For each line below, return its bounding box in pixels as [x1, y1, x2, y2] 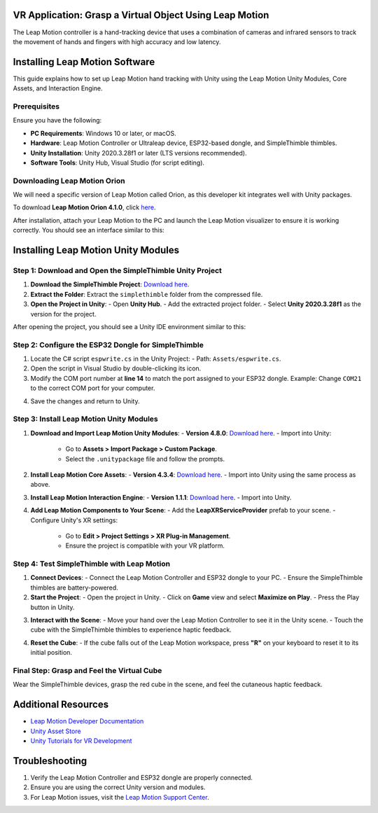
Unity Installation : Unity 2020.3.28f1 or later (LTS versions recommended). [30, 148, 247, 157]
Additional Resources [13, 699, 108, 711]
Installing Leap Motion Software [13, 56, 155, 68]
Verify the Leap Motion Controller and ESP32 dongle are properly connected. [30, 773, 253, 781]
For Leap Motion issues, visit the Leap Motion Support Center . [30, 793, 209, 801]
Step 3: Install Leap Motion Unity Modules [13, 414, 159, 424]
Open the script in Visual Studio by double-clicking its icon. [30, 364, 202, 373]
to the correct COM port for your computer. [30, 384, 155, 392]
